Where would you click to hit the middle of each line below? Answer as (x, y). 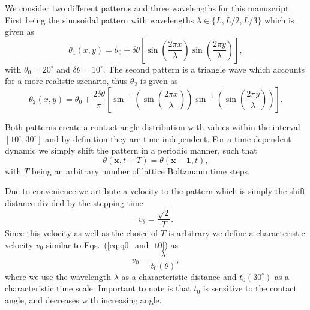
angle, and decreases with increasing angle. (83, 300)
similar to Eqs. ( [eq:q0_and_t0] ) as (112, 244)
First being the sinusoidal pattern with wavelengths (100, 19)
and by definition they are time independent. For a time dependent (168, 138)
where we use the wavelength (58, 276)
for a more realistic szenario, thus (66, 81)
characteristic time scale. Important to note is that (98, 288)
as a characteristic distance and (179, 276)
